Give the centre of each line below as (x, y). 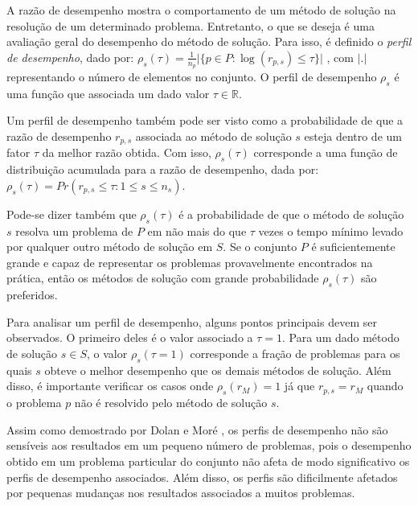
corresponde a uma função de (326, 152)
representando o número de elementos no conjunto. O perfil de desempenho (192, 77)
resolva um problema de (74, 230)
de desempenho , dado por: (70, 57)
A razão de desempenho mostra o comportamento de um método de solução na (201, 10)
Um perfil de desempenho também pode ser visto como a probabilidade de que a (205, 120)
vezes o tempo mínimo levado (331, 230)
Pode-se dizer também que (72, 214)
